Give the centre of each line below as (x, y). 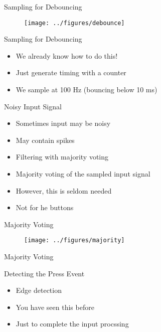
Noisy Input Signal (33, 106)
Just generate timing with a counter (71, 72)
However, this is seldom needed (64, 190)
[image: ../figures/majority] (74, 240)
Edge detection (39, 290)
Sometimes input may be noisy (63, 123)
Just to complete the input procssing (72, 324)
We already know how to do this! (67, 55)
